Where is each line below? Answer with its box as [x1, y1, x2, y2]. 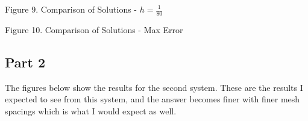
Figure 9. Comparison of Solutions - [5, 3, 137, 15]
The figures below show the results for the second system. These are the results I [5, 81, 303, 93]
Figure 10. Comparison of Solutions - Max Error [5, 23, 183, 36]
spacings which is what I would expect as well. [5, 104, 177, 117]
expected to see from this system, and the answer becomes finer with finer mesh [5, 93, 300, 105]
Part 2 [5, 52, 46, 71]
